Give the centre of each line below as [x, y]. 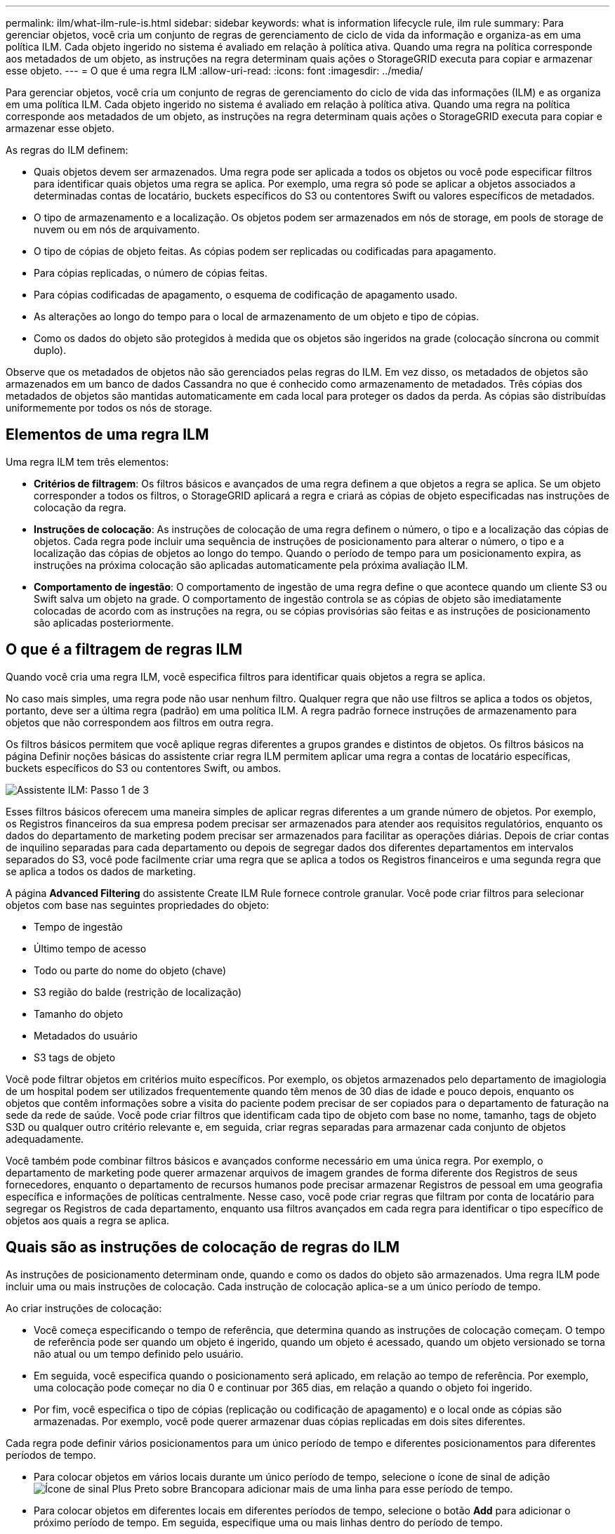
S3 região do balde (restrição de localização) [138, 992]
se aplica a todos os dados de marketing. [101, 871]
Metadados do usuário [86, 1035]
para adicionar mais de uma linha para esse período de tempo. [368, 1488]
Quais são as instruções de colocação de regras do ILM [203, 1247]
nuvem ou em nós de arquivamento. [117, 229]
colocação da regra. [80, 507]
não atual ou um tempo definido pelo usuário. [139, 1353]
